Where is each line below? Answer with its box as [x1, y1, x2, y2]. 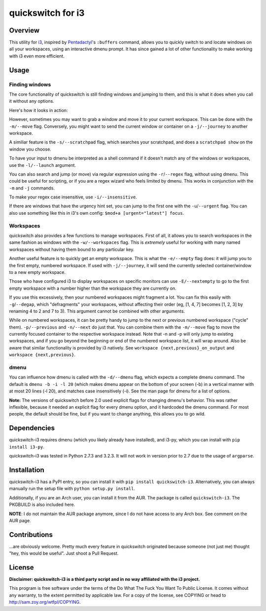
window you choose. [9, 146, 52, 152]
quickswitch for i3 [9, 7, 85, 18]
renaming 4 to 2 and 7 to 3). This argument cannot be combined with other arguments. [9, 308, 185, 314]
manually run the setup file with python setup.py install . [9, 486, 135, 492]
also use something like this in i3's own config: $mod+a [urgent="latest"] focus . [9, 210, 184, 216]
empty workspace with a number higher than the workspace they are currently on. [9, 285, 177, 291]
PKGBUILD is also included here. [9, 501, 75, 508]
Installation [9, 465, 44, 474]
